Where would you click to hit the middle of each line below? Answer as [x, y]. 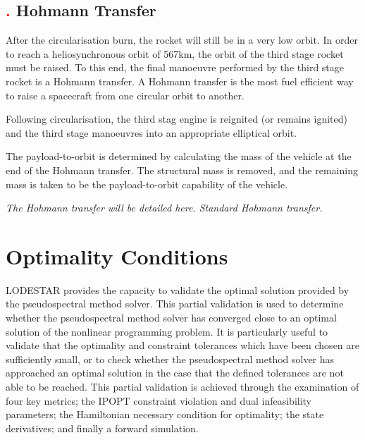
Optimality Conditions [117, 256]
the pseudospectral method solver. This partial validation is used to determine [175, 304]
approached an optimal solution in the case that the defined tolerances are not [175, 373]
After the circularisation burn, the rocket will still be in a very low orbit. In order [182, 40]
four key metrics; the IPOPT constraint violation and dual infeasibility [159, 400]
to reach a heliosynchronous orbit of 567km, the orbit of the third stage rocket [175, 53]
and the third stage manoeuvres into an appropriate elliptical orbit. [151, 132]
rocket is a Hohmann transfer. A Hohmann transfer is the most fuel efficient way [180, 81]
